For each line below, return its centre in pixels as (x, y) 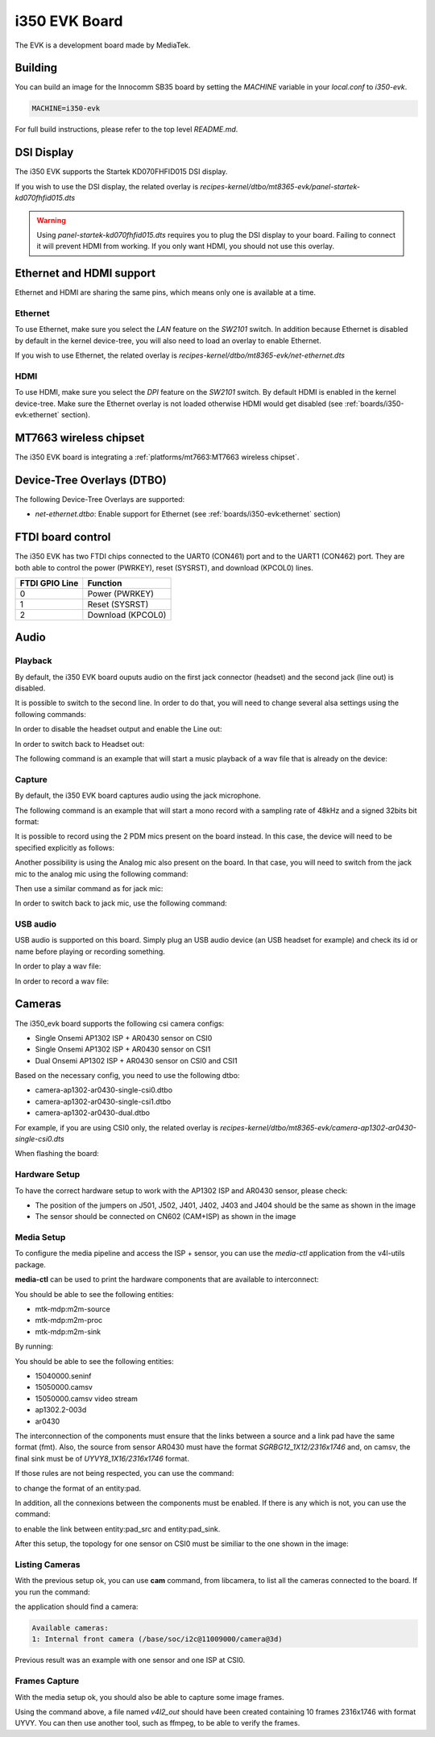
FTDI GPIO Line (49, 582)
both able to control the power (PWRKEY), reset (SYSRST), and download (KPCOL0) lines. (164, 567)
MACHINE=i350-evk (66, 108)
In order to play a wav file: (58, 966)
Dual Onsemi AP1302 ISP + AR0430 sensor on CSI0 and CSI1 (136, 1060)
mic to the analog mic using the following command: (101, 873)
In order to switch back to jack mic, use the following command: (121, 903)
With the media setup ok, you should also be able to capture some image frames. (149, 1697)
